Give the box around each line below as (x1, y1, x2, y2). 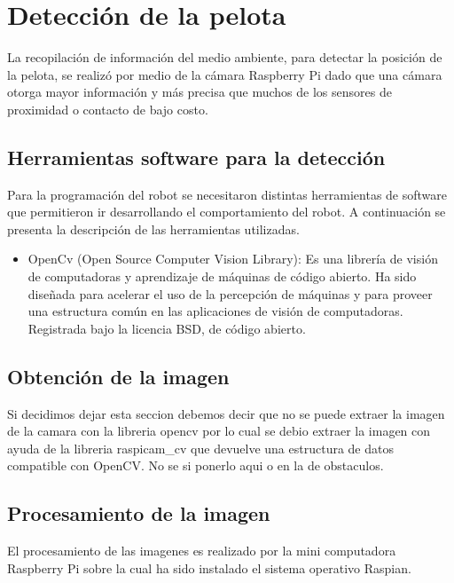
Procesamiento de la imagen (7, 500, 270, 527)
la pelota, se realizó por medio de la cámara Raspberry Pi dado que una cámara (7, 65, 442, 83)
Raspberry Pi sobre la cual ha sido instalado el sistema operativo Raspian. (7, 558, 411, 577)
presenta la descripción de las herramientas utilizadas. (7, 219, 300, 238)
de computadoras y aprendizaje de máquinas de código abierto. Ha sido (27, 267, 417, 286)
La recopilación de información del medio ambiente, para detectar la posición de (7, 48, 442, 67)
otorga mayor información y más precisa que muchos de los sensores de (7, 83, 392, 101)
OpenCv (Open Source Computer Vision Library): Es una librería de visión (27, 249, 438, 268)
